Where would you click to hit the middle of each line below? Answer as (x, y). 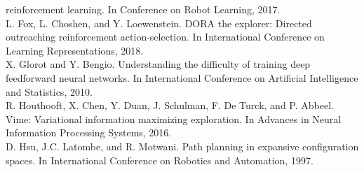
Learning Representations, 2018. (75, 50)
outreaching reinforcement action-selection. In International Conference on (165, 37)
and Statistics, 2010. (49, 91)
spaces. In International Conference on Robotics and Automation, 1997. (160, 160)
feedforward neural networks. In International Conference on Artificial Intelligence (182, 77)
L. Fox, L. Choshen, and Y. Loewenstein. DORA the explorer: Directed (159, 23)
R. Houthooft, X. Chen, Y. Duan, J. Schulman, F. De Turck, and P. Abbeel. (170, 105)
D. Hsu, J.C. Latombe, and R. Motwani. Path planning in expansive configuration (182, 146)
